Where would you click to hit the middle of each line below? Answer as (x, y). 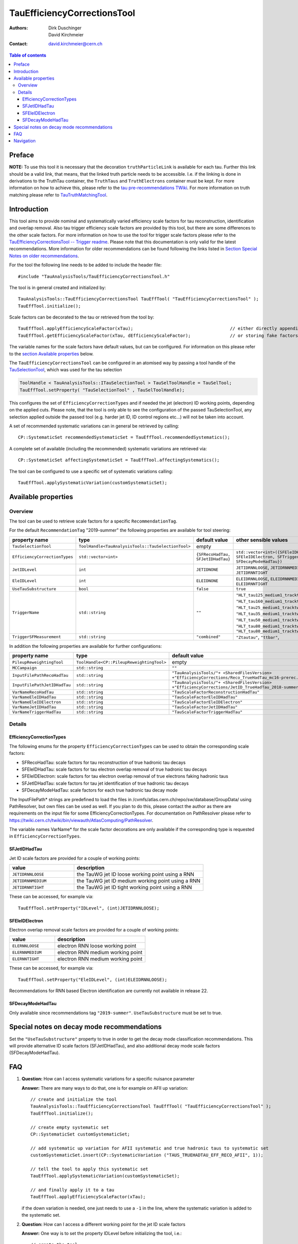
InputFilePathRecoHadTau (40, 675)
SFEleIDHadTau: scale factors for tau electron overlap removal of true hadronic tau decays (114, 769)
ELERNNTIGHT (26, 959)
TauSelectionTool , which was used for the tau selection (66, 370)
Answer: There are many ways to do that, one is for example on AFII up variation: (105, 1088)
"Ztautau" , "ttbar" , (258, 637)
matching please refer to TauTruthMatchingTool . (58, 195)
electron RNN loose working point (97, 946)
